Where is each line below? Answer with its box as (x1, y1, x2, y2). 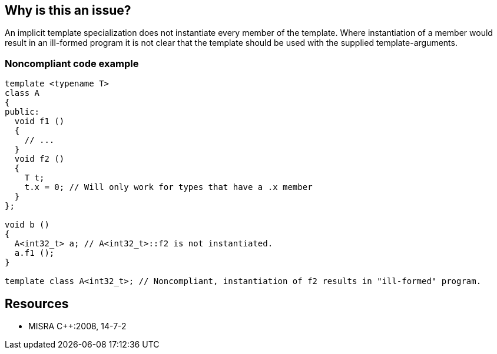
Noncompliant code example (5, 57, 139, 69)
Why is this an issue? (5, 3, 131, 18)
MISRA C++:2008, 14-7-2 (28, 321, 127, 332)
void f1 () (14, 116, 65, 126)
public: (5, 107, 40, 117)
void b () (5, 220, 49, 230)
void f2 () (14, 154, 65, 164)
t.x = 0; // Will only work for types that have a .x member (24, 182, 313, 192)
